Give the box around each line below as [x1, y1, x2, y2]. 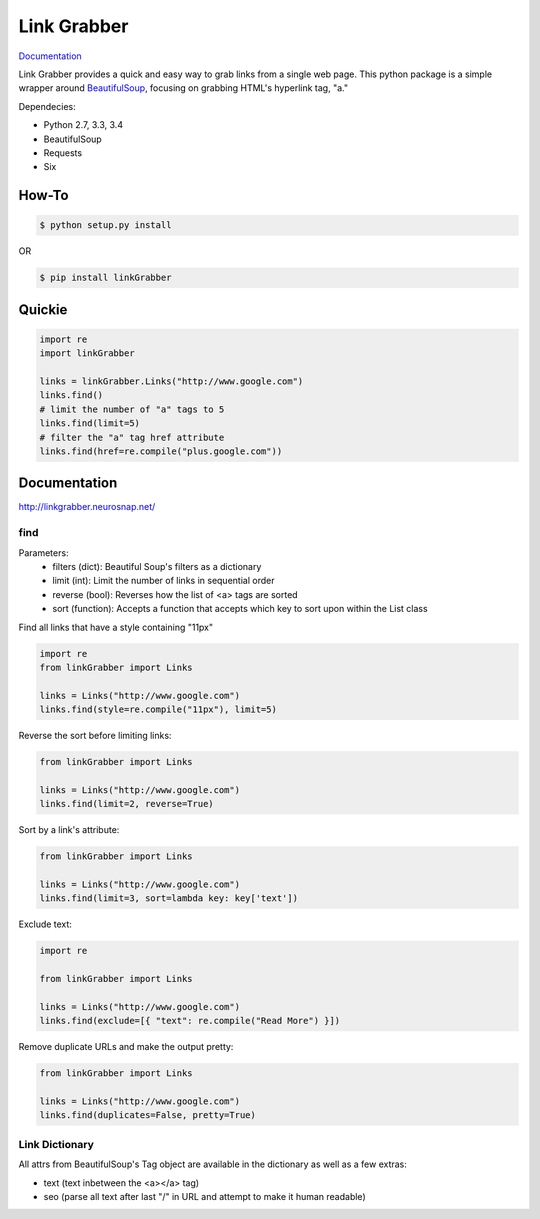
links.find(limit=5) [39, 418, 140, 429]
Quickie [18, 301, 68, 318]
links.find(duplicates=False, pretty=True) [39, 1110, 257, 1121]
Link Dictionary [18, 1137, 95, 1151]
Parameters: [18, 546, 69, 559]
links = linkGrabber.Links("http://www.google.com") [39, 376, 304, 387]
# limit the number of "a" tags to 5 [39, 403, 225, 415]
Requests [43, 146, 83, 159]
